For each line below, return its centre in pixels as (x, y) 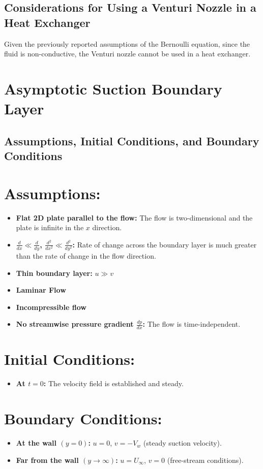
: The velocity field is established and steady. (113, 383)
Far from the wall (47, 460)
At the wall (36, 443)
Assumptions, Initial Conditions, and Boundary (132, 140)
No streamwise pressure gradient (75, 324)
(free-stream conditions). (205, 460)
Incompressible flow (51, 307)
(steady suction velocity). (182, 443)
